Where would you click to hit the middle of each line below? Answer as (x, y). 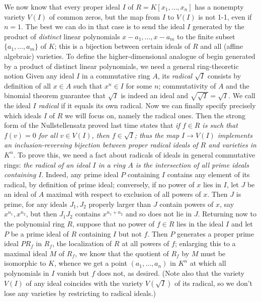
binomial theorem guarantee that (55, 95)
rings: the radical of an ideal (47, 164)
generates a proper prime (215, 233)
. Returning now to (227, 214)
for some (139, 85)
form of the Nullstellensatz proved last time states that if (92, 125)
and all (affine (222, 46)
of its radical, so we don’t (214, 283)
